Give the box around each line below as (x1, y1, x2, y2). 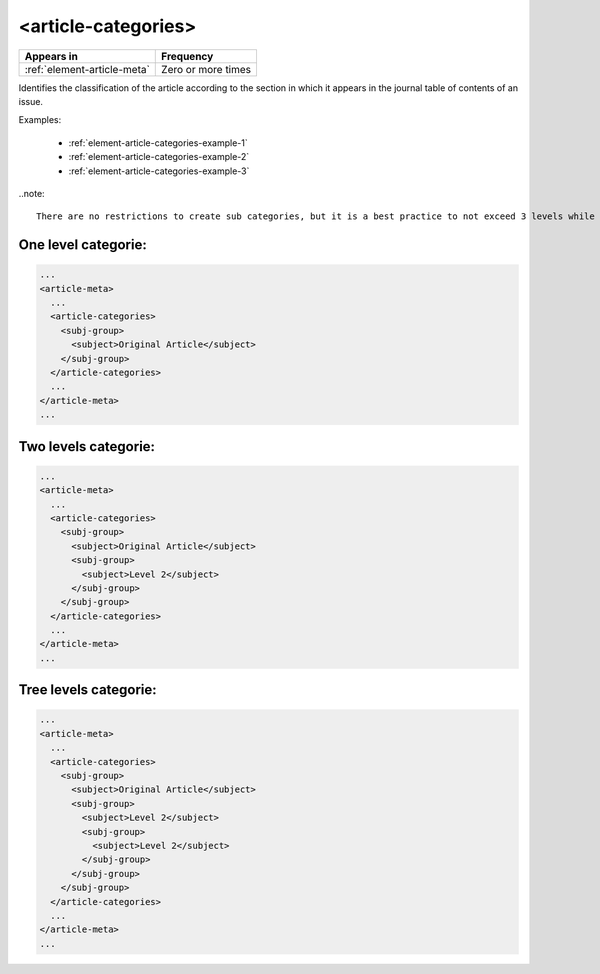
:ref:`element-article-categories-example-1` (68, 136, 249, 149)
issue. (18, 95, 44, 107)
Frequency (161, 49, 214, 63)
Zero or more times (161, 62, 252, 76)
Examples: (18, 114, 62, 126)
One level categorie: (18, 236, 147, 254)
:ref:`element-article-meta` (24, 62, 150, 76)
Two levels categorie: (18, 438, 155, 455)
